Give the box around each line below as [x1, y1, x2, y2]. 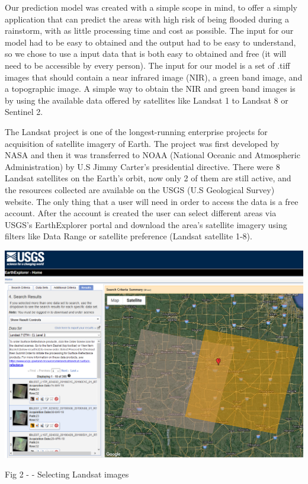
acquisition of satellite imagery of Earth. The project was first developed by [5, 137, 280, 149]
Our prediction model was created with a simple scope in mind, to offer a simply [5, 1, 297, 13]
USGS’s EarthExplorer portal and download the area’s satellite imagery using [5, 218, 287, 230]
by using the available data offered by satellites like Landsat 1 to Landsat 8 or [5, 94, 288, 106]
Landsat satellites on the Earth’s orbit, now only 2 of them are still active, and [5, 172, 291, 184]
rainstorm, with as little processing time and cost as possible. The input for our [5, 24, 294, 37]
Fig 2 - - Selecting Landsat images [5, 468, 129, 480]
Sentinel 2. [5, 105, 43, 118]
